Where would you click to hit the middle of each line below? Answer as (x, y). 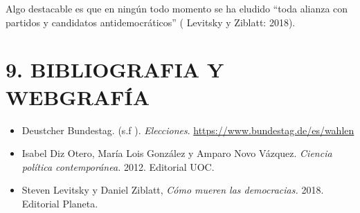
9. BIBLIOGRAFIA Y (115, 70)
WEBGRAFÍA (78, 96)
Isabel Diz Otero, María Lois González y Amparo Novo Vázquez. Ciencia (177, 153)
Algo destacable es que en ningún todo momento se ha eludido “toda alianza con (177, 8)
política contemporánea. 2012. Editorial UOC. (118, 166)
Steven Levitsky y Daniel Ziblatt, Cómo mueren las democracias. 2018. (173, 190)
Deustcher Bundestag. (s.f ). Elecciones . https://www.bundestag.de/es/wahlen (188, 130)
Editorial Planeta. (60, 203)
